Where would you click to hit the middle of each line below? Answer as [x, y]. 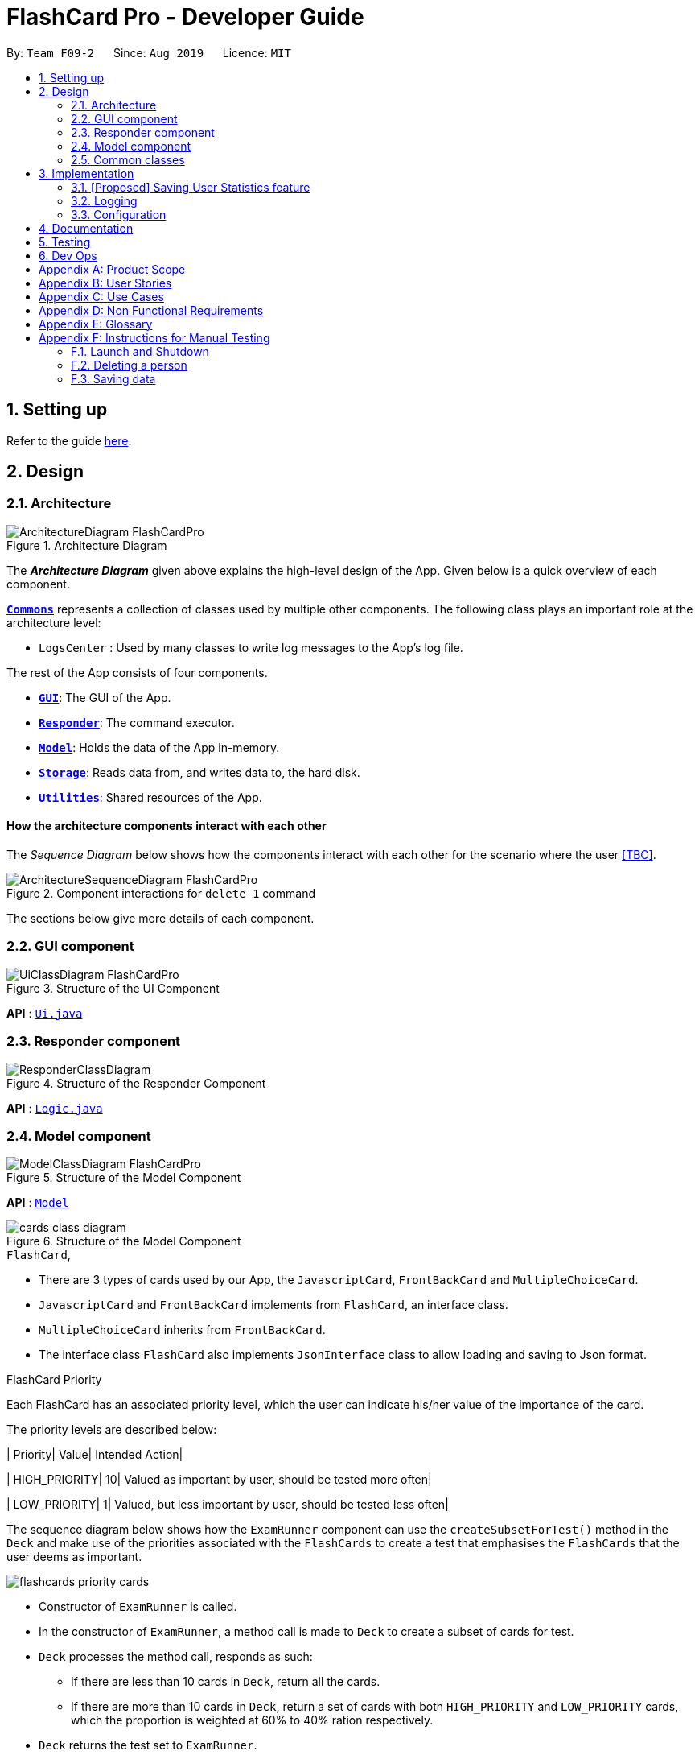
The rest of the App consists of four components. [137, 672]
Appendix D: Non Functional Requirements [151, 310]
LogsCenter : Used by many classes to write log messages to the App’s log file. [251, 647]
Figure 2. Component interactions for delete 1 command [161, 894]
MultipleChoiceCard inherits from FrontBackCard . [182, 1330]
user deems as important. [74, 1557]
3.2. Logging [104, 200]
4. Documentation [86, 228]
